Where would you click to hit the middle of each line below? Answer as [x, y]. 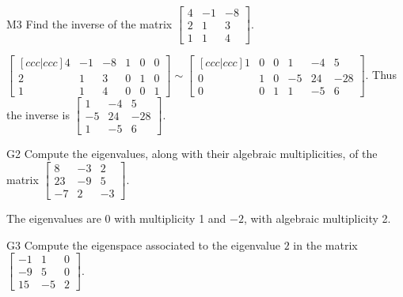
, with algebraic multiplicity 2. [317, 218]
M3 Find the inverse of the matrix [89, 23]
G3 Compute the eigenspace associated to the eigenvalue [144, 244]
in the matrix [325, 244]
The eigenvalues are [54, 218]
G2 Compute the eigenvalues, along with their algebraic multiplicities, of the [192, 154]
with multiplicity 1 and [170, 218]
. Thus [381, 75]
